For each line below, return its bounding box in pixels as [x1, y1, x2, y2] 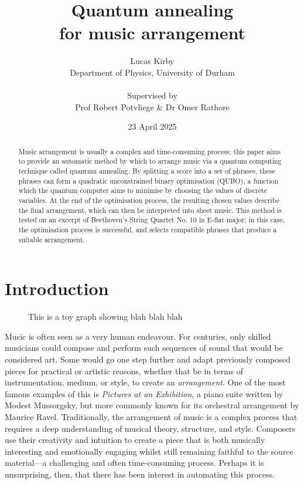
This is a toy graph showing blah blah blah [28, 310, 183, 323]
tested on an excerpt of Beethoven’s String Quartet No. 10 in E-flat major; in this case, [18, 215, 285, 225]
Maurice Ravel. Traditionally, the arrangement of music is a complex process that [5, 410, 298, 422]
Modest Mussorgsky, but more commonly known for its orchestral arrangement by [5, 399, 299, 411]
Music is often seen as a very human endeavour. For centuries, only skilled [5, 330, 271, 342]
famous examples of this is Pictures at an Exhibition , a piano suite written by [5, 387, 283, 400]
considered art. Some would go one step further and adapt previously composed [5, 353, 291, 365]
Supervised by [127, 89, 177, 101]
